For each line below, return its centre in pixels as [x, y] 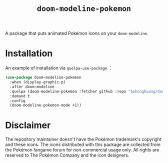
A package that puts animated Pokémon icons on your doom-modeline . [77, 33]
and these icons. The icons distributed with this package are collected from [83, 144]
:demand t [20, 96]
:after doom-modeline [32, 86]
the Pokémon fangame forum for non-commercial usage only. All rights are [82, 150]
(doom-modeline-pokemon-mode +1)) [45, 105]
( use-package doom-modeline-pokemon [43, 77]
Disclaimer [28, 125]
